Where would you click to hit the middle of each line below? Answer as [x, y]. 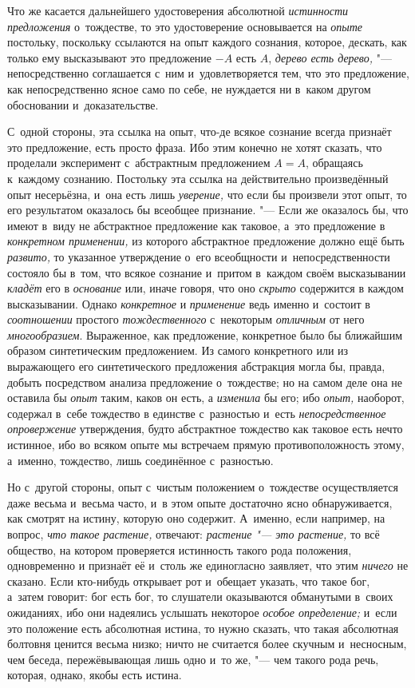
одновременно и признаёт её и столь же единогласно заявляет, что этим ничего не [208, 565]
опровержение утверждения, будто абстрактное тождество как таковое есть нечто [205, 429]
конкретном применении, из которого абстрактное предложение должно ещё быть [206, 241]
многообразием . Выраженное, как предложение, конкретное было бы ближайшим [205, 334]
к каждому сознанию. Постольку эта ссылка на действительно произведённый [198, 178]
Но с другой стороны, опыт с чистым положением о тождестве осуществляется [203, 487]
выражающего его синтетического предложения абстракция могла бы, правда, [196, 366]
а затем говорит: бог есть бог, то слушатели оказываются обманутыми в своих [200, 597]
